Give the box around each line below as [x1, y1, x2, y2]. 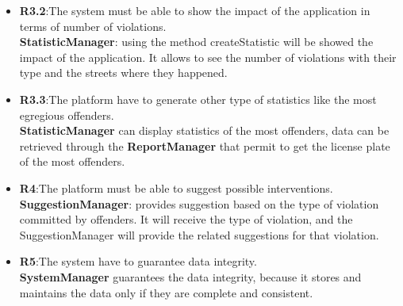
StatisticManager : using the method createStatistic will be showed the [19, 33, 374, 50]
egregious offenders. [19, 106, 114, 123]
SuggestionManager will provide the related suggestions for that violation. [19, 226, 379, 243]
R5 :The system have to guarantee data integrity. [19, 253, 257, 270]
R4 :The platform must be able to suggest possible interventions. [19, 179, 333, 196]
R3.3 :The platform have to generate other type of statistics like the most [19, 90, 377, 107]
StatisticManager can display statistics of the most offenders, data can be [19, 122, 390, 139]
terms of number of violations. [19, 17, 167, 34]
